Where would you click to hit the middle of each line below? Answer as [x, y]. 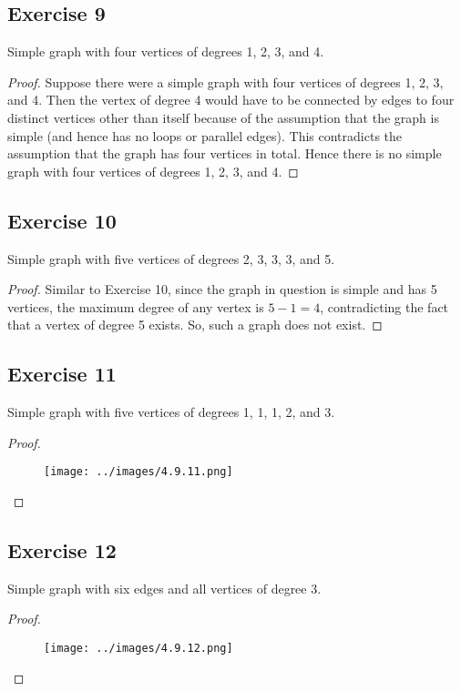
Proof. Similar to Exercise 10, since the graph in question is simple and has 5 [222, 289]
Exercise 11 [62, 374]
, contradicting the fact [384, 306]
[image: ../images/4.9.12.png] [138, 648]
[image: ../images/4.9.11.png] [138, 472]
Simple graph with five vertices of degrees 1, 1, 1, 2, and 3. [171, 412]
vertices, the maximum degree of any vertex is [136, 306]
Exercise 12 [62, 549]
